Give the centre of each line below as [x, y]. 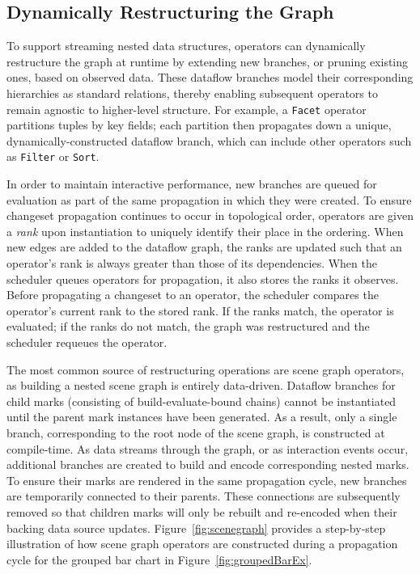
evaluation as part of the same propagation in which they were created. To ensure [209, 199]
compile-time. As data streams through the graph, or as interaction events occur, [208, 448]
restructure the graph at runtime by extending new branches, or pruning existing [208, 61]
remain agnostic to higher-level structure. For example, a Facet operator [187, 109]
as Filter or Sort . [53, 156]
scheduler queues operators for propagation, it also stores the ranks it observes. [203, 279]
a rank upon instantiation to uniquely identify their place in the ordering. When [205, 231]
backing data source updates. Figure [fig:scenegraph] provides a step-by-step [196, 528]
